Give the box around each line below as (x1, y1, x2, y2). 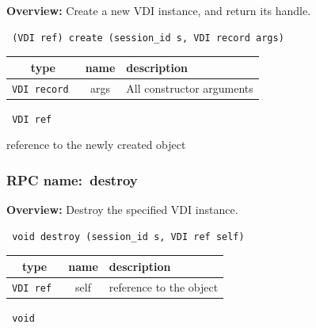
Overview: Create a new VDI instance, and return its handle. (6, 2, 311, 18)
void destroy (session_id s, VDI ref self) (12, 231, 245, 242)
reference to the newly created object (6, 136, 186, 153)
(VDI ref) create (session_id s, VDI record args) (12, 32, 284, 44)
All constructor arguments (126, 79, 253, 96)
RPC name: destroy (6, 170, 138, 189)
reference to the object (109, 278, 219, 295)
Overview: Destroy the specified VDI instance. (6, 201, 238, 218)
